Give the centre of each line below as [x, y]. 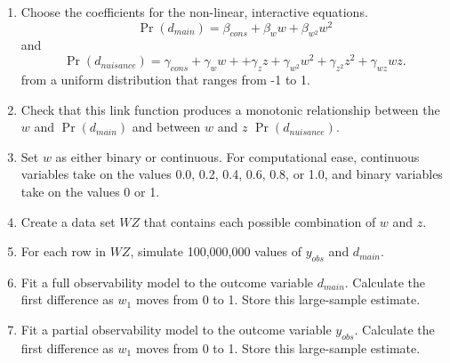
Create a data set [68, 221]
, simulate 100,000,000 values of [216, 251]
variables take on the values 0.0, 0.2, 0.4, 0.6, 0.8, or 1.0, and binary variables [232, 174]
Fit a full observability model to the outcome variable [167, 282]
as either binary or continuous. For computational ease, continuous [237, 156]
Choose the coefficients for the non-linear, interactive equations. [194, 12]
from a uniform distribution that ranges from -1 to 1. [165, 79]
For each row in [63, 251]
